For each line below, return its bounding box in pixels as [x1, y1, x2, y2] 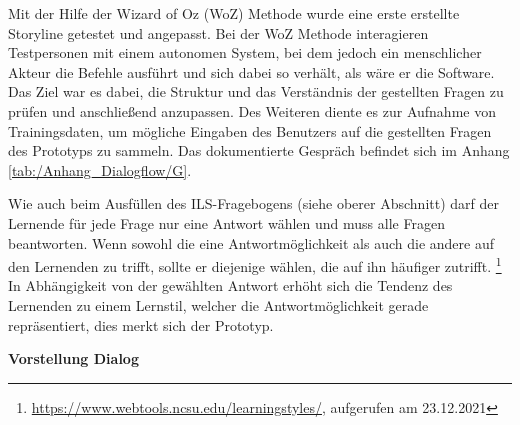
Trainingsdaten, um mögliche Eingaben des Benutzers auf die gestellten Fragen [8, 120, 492, 141]
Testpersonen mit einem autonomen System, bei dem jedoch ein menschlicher [8, 42, 482, 63]
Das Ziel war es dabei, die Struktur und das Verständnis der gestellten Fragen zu [8, 81, 504, 102]
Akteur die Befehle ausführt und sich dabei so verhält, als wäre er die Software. [8, 61, 495, 82]
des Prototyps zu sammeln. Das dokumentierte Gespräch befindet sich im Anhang [8, 140, 510, 161]
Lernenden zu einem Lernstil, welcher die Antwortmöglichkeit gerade [8, 294, 429, 315]
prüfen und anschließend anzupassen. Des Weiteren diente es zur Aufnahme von [8, 100, 496, 121]
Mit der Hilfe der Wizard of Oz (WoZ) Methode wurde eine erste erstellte [8, 3, 460, 23]
